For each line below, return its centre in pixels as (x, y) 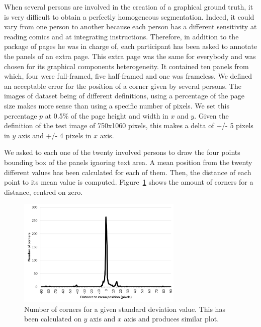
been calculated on (53, 319)
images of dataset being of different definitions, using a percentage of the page (124, 96)
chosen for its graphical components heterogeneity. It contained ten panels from (126, 66)
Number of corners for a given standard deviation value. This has (125, 309)
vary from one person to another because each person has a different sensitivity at (130, 26)
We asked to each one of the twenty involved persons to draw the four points (122, 152)
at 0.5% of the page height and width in (107, 115)
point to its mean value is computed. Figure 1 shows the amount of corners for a (129, 182)
